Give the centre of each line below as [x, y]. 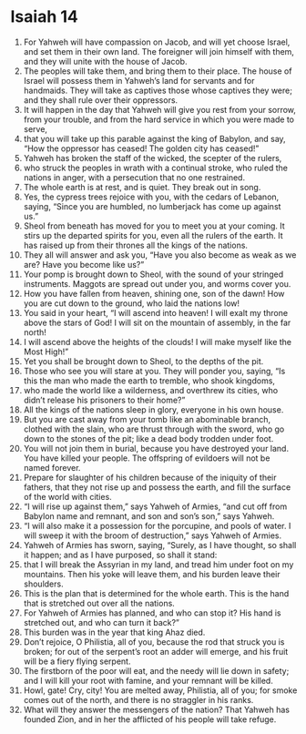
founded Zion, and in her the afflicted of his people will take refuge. [150, 719]
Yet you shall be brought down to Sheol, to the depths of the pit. [143, 361]
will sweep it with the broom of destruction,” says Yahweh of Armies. [153, 535]
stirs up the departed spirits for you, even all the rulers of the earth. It [153, 235]
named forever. [52, 467]
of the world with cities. [67, 496]
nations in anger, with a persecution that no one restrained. [134, 177]
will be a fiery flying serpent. [77, 661]
